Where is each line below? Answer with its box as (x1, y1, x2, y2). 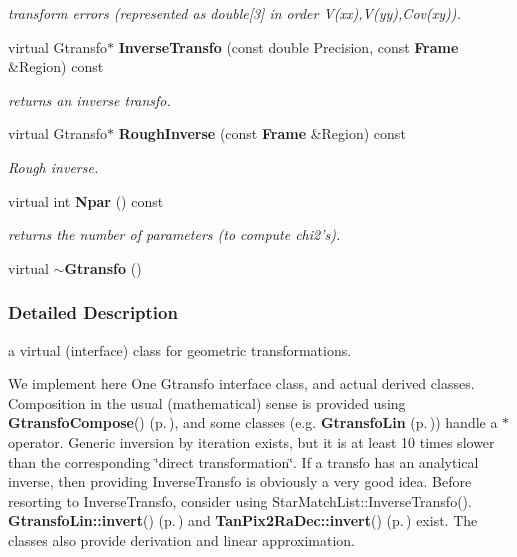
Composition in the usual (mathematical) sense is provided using (8, 392, 406, 413)
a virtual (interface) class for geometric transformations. (8, 339, 352, 360)
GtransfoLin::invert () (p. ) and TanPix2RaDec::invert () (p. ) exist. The (8, 510, 478, 531)
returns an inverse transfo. (8, 89, 171, 110)
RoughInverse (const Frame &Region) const (118, 123, 406, 144)
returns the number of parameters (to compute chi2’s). (8, 224, 341, 245)
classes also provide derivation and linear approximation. (8, 529, 355, 550)
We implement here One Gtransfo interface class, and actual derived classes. (8, 373, 475, 394)
